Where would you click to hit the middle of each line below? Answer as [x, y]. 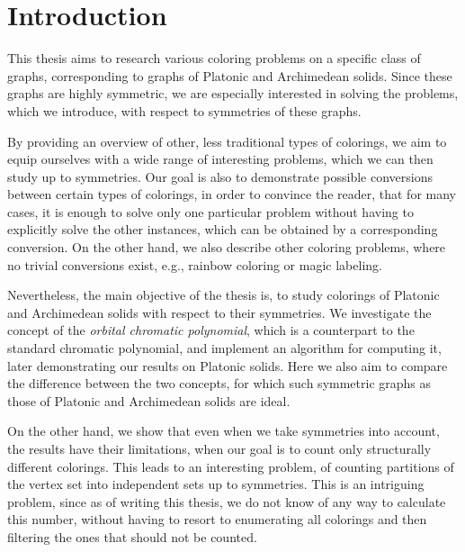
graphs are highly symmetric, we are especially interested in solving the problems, [233, 93]
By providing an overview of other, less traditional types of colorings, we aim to [227, 141]
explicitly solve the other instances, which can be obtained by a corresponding [223, 229]
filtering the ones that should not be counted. [132, 536]
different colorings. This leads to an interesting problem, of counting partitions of [231, 466]
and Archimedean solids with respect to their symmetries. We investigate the [219, 312]
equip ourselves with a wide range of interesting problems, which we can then [220, 159]
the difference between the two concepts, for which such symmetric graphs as [219, 383]
